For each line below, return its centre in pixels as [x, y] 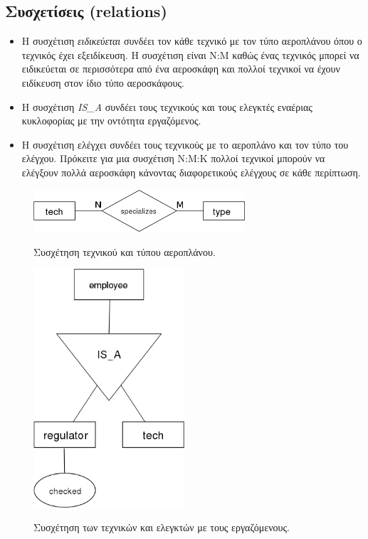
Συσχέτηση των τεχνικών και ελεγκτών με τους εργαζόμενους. [162, 527]
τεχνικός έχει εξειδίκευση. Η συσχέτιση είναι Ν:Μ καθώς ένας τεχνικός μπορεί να [190, 54]
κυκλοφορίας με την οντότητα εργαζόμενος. [111, 121]
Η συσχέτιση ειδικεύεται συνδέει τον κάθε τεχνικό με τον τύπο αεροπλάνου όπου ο [192, 41]
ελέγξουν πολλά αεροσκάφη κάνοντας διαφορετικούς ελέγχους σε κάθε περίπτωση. [191, 172]
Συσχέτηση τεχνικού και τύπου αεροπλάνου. [125, 251]
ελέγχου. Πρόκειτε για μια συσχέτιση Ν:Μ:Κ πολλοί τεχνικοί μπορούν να [173, 158]
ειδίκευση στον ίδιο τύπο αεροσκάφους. [103, 82]
